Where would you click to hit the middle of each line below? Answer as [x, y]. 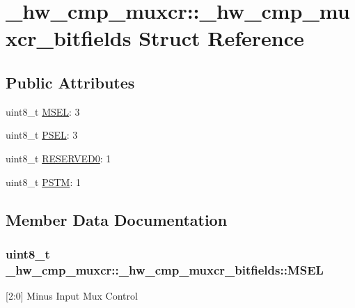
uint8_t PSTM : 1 [43, 182]
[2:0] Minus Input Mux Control [72, 296]
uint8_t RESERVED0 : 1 [58, 158]
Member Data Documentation [117, 219]
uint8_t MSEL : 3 [43, 111]
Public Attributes [70, 82]
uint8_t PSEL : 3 [42, 135]
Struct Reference [221, 38]
